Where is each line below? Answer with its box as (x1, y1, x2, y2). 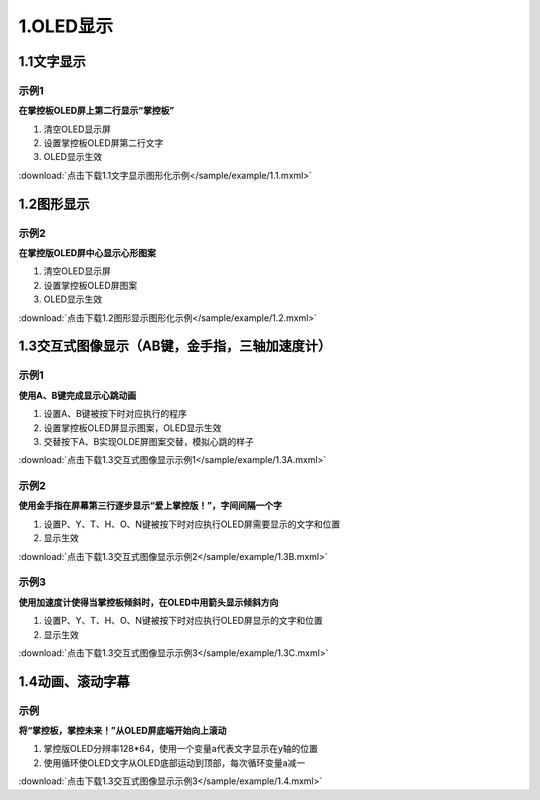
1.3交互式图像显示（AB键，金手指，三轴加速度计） (18, 338, 332, 355)
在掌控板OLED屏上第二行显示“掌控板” (18, 105, 175, 117)
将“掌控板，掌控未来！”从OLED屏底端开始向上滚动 (18, 725, 227, 737)
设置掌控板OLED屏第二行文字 (43, 137, 164, 149)
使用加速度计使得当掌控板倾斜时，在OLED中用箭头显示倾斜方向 (18, 596, 279, 608)
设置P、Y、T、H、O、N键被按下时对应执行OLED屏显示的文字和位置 (43, 615, 324, 627)
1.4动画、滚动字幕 (18, 673, 130, 690)
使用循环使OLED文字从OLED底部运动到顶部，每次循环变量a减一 (43, 756, 306, 769)
